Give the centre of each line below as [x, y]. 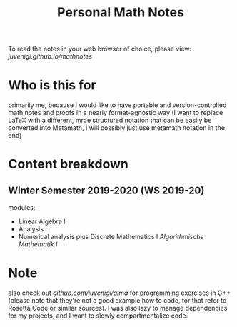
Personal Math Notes [121, 12]
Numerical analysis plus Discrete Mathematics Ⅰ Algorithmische [111, 237]
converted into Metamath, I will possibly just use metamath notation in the [117, 128]
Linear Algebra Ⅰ [42, 221]
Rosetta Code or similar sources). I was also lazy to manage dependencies [118, 308]
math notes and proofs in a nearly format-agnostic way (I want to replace [116, 113]
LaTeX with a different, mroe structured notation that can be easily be [110, 120]
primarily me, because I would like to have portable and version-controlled [117, 105]
